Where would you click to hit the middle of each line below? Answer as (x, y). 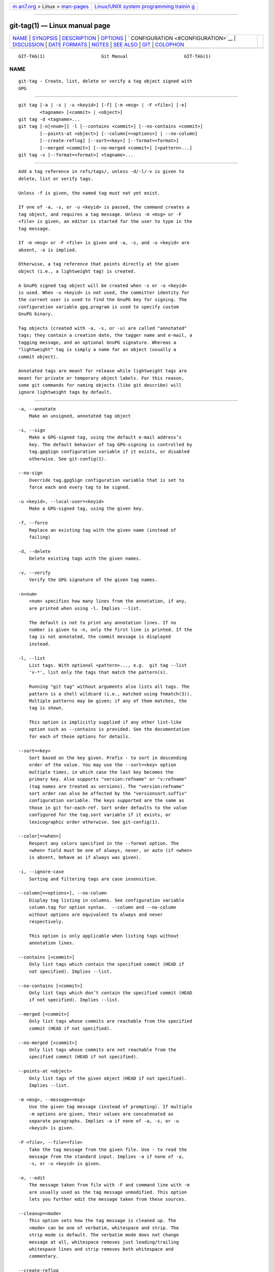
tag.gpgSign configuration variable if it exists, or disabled (109, 452)
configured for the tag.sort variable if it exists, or (100, 815)
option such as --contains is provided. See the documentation (109, 729)
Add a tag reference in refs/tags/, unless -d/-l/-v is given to (101, 171)
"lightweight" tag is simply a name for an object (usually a (97, 350)
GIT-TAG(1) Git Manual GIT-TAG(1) (115, 56)
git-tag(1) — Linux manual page (60, 26)
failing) (40, 537)
